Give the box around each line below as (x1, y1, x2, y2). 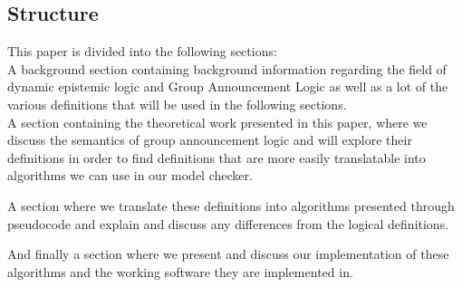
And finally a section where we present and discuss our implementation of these (7, 244, 449, 263)
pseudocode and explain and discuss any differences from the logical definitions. (7, 214, 449, 233)
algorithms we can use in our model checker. (7, 166, 253, 185)
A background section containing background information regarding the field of (7, 59, 447, 78)
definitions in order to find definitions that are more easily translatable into (7, 148, 426, 167)
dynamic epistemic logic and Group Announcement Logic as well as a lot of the (7, 77, 448, 96)
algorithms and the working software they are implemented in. (7, 262, 353, 281)
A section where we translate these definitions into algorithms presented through (7, 196, 455, 215)
